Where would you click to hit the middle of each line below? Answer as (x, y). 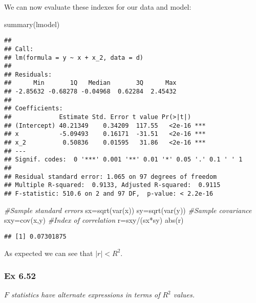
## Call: (19, 49)
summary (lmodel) (32, 24)
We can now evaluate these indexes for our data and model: (98, 7)
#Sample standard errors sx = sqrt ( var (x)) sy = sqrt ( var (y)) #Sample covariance (128, 210)
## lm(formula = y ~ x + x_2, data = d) (74, 57)
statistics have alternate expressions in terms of (86, 295)
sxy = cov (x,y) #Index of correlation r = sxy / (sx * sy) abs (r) (94, 220)
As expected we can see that (49, 253)
